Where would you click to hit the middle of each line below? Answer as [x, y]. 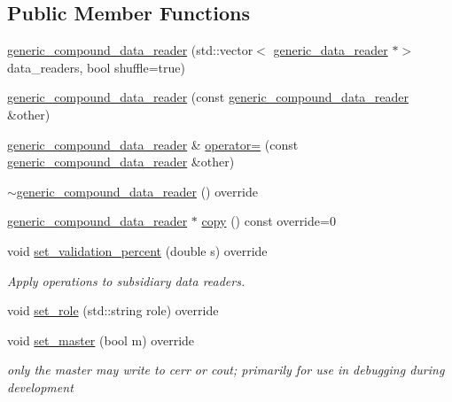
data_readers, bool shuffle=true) [96, 67]
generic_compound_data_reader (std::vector [130, 50]
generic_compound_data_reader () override [137, 191]
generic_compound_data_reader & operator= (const [153, 144]
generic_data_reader [331, 50]
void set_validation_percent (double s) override [137, 250]
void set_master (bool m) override [101, 340]
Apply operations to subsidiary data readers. [126, 280]
